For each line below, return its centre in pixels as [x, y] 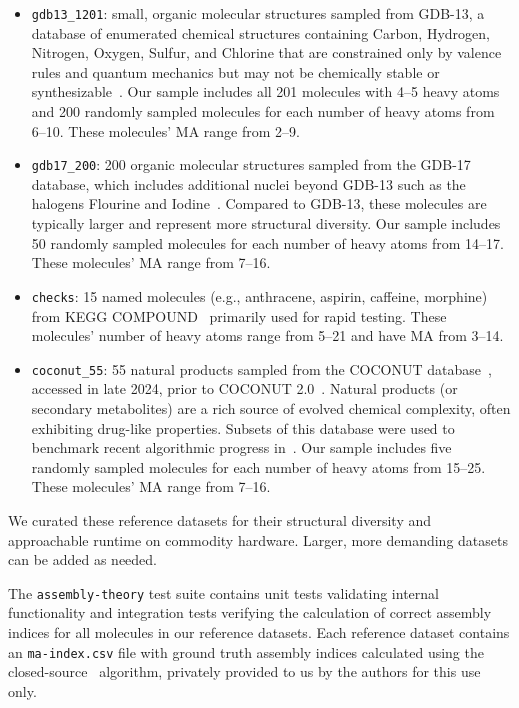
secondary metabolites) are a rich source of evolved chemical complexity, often [271, 407]
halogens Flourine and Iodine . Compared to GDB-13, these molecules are [259, 203]
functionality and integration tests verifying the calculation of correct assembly [250, 612]
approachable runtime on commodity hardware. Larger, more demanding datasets [258, 539]
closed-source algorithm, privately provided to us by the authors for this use [244, 671]
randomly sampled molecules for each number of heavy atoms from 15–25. [258, 466]
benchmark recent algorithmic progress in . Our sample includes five [241, 447]
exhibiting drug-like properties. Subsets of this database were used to [243, 427]
